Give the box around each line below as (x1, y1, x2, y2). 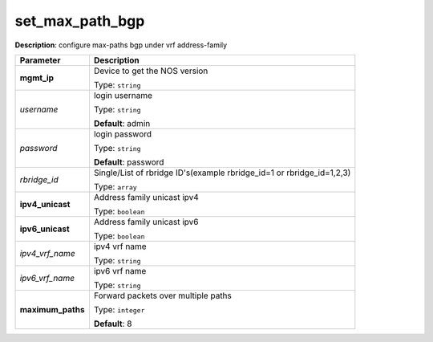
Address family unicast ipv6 (93, 216, 200, 227)
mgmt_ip (19, 72, 55, 83)
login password (93, 128, 152, 140)
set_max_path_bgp (14, 12, 145, 30)
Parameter (19, 55, 61, 66)
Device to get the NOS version (93, 65, 208, 76)
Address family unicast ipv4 (93, 191, 200, 202)
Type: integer (93, 303, 145, 315)
